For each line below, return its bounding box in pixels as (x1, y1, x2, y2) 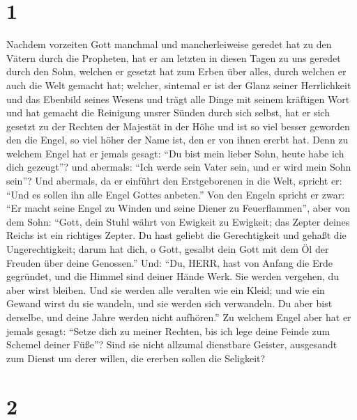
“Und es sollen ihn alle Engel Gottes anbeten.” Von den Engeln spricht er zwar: (6, 187, 345, 201)
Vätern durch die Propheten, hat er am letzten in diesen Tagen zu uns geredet (6, 50, 341, 65)
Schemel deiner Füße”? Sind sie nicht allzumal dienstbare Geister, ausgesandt (6, 337, 337, 352)
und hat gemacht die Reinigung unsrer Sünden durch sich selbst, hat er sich (6, 105, 330, 120)
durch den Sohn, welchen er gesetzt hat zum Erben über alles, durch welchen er (6, 64, 347, 79)
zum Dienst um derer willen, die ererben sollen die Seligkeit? (6, 350, 266, 365)
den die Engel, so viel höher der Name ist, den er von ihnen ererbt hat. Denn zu (6, 132, 349, 147)
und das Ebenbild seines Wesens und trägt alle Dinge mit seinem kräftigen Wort (6, 91, 350, 106)
